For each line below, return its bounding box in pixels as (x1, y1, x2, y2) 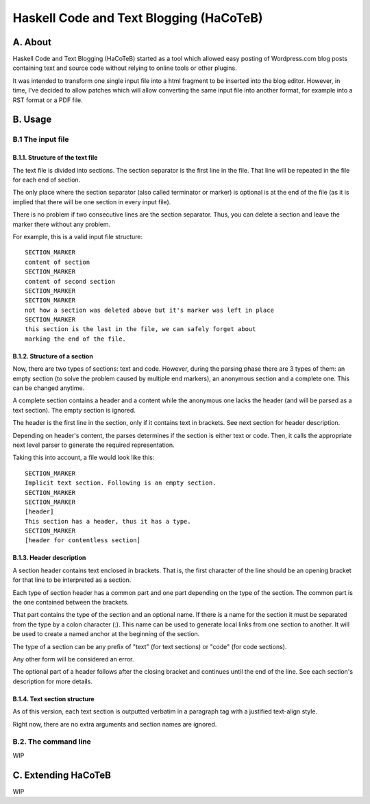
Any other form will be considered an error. (12, 655, 134, 663)
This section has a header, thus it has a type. (25, 517, 191, 525)
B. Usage (12, 114, 52, 125)
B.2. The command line (12, 737, 92, 746)
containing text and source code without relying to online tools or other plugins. (12, 64, 237, 72)
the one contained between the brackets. (12, 598, 129, 607)
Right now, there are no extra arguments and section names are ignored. (12, 720, 217, 728)
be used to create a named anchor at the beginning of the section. (12, 630, 200, 638)
